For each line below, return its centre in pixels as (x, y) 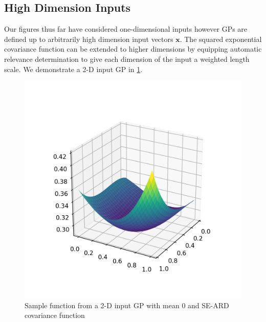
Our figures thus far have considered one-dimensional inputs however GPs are (126, 29)
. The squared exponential (221, 39)
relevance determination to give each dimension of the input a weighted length (127, 59)
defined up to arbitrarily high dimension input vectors (89, 39)
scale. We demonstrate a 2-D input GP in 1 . (73, 69)
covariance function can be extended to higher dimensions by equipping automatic (133, 49)
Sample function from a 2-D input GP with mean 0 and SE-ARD (127, 305)
